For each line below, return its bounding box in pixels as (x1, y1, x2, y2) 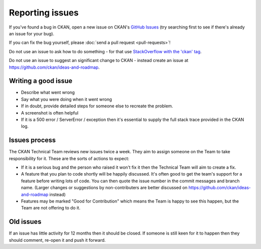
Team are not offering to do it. (21, 205, 81, 211)
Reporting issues (9, 7, 79, 18)
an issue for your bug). (9, 30, 55, 36)
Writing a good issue (9, 77, 72, 85)
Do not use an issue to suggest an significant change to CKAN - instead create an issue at (9, 58, 188, 63)
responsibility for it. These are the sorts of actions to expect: (9, 155, 130, 161)
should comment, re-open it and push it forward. (9, 237, 106, 243)
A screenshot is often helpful (21, 110, 79, 116)
